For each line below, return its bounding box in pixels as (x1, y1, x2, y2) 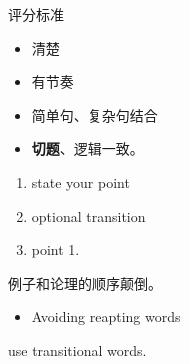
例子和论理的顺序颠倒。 (8, 272, 162, 293)
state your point (31, 171, 130, 192)
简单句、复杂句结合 (31, 104, 158, 125)
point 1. (31, 239, 80, 260)
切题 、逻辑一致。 (31, 138, 144, 159)
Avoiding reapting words (31, 306, 181, 327)
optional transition (31, 205, 146, 226)
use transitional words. (8, 339, 147, 360)
